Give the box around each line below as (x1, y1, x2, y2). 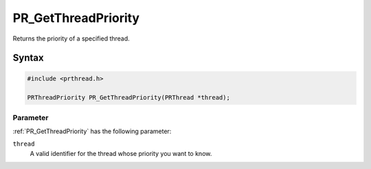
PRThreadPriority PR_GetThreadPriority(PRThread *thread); (27, 93, 230, 102)
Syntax (12, 52, 44, 64)
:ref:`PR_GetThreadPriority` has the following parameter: (12, 127, 172, 135)
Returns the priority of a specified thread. (12, 34, 130, 43)
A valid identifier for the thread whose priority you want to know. (30, 149, 212, 157)
